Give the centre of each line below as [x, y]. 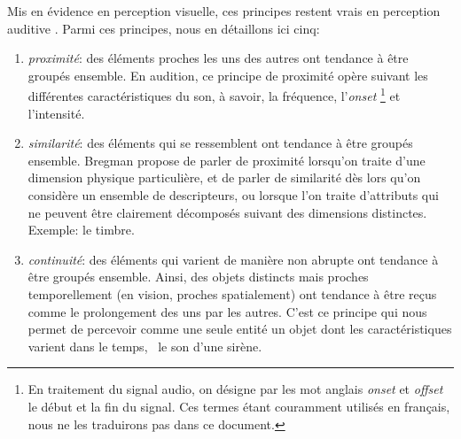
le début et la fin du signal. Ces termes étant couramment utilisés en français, [239, 406]
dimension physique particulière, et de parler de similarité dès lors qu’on [224, 177]
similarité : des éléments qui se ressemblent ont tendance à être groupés [220, 143]
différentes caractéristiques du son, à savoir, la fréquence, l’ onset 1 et [214, 95]
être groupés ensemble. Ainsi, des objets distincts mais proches [198, 277]
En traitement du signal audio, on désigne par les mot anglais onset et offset [235, 389]
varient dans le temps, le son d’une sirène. [145, 346]
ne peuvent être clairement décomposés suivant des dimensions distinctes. [227, 212]
